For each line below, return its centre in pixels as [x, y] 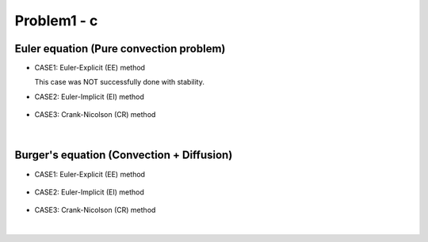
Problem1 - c [56, 21]
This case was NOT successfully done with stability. [120, 82]
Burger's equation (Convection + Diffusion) [124, 155]
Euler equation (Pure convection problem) [120, 49]
